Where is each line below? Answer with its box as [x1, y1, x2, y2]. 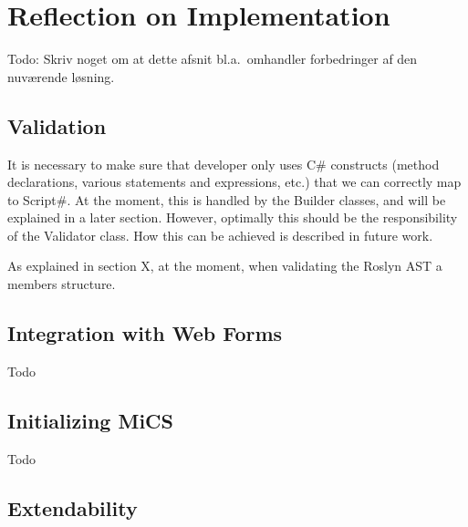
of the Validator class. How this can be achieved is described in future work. [7, 225, 433, 244]
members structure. [7, 274, 116, 294]
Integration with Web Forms [7, 319, 283, 347]
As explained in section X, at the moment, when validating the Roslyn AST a [7, 256, 442, 275]
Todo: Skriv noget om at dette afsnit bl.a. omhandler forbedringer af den [7, 49, 418, 68]
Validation [7, 111, 107, 139]
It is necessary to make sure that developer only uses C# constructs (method [7, 154, 440, 173]
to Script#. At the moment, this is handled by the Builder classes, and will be [7, 190, 446, 209]
